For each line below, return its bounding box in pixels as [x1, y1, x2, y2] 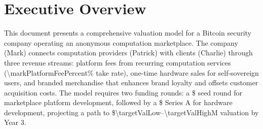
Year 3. [4, 117, 26, 127]
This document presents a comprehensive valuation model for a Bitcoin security [4, 27, 251, 38]
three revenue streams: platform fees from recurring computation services [4, 57, 231, 68]
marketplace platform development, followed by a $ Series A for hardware [4, 97, 233, 108]
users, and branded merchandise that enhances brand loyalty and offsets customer [4, 77, 258, 88]
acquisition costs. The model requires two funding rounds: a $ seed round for [4, 87, 243, 98]
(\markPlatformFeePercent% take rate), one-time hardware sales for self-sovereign [4, 67, 259, 78]
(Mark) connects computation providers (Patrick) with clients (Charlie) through [4, 47, 253, 58]
